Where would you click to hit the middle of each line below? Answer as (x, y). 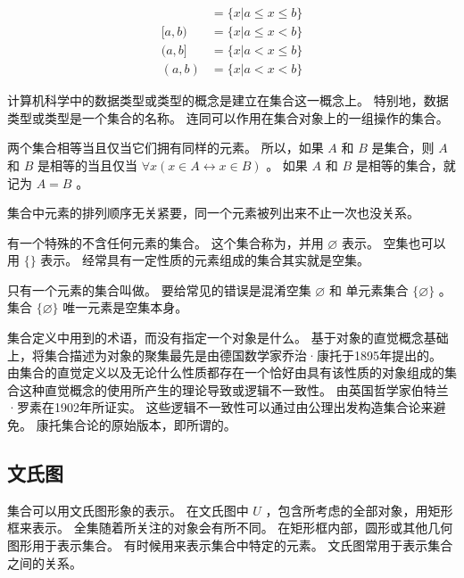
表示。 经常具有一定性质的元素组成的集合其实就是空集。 (205, 260)
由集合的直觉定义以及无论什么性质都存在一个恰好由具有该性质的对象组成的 (226, 372)
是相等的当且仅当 (87, 165)
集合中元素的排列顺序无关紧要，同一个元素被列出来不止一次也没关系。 (213, 213)
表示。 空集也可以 (394, 242)
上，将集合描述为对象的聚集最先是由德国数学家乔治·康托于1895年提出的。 (224, 355)
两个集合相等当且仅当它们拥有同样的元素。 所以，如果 (166, 148)
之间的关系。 (45, 562)
